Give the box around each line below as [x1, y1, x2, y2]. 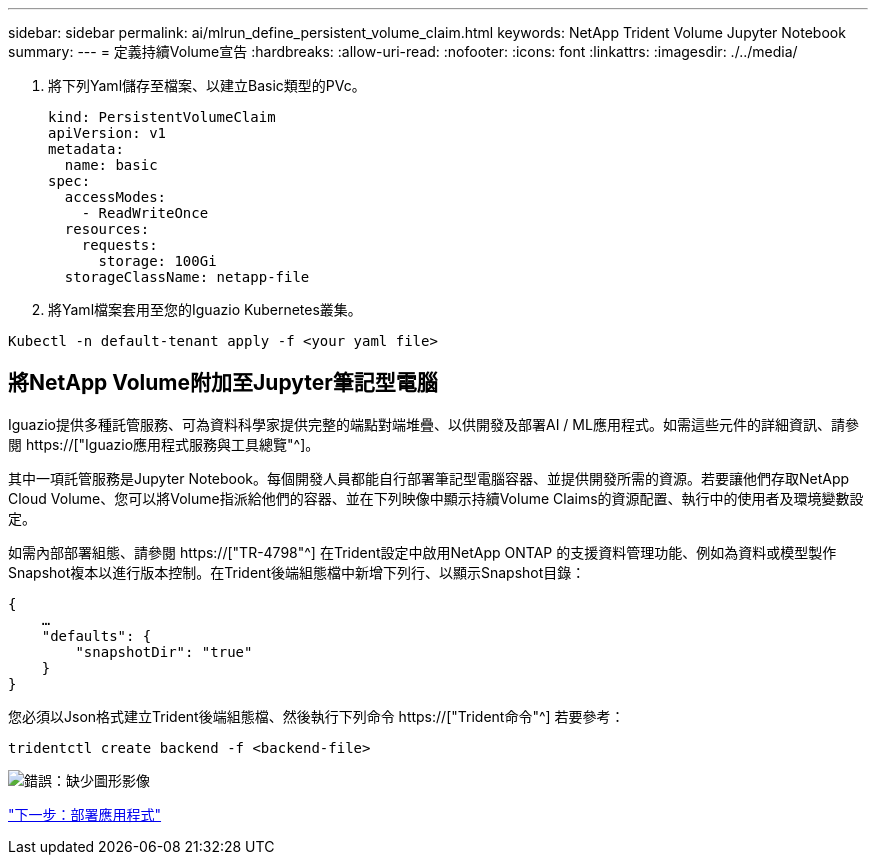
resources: [64, 221, 150, 237]
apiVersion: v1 [48, 125, 167, 141]
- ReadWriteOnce [81, 205, 209, 221]
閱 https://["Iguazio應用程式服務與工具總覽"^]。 [8, 435, 320, 453]
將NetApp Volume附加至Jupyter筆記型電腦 [8, 370, 438, 396]
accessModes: [64, 189, 167, 205]
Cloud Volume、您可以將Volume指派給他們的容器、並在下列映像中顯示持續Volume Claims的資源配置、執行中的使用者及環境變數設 [8, 489, 864, 507]
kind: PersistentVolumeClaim [48, 109, 276, 125]
